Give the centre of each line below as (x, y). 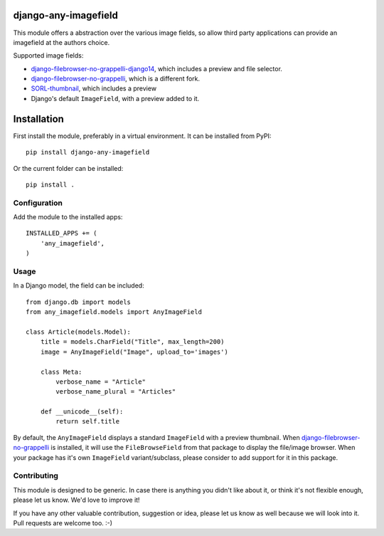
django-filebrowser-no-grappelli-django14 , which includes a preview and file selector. (156, 68)
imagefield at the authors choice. (62, 42)
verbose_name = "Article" (101, 382)
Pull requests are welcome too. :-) (63, 522)
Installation (38, 119)
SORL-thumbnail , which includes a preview (94, 88)
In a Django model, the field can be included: (79, 285)
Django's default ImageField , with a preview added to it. (115, 98)
